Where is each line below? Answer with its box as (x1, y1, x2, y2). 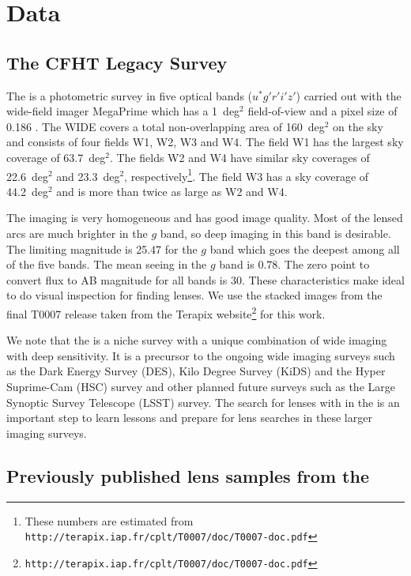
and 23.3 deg (56, 168, 120, 184)
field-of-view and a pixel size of (247, 103, 398, 119)
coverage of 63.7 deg (6, 149, 106, 165)
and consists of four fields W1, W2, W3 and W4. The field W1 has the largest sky (6, 134, 404, 150)
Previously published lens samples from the (6, 463, 369, 488)
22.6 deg (6, 168, 48, 184)
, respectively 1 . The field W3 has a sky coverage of (124, 165, 369, 184)
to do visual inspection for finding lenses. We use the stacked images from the (6, 287, 383, 303)
